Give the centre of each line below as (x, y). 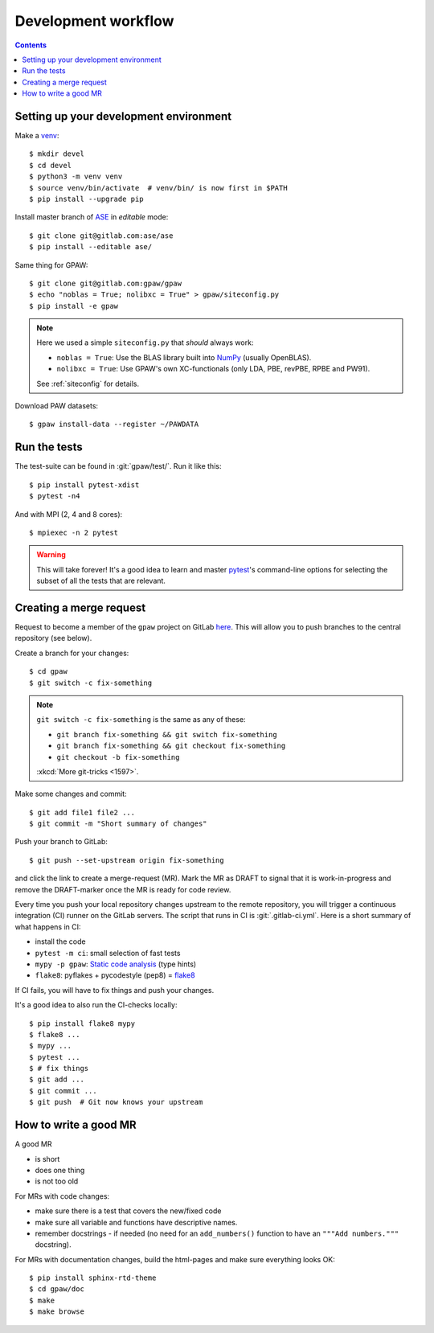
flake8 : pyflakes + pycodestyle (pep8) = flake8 (115, 975)
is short (47, 1159)
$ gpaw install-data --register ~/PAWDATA (114, 425)
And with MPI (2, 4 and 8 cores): (69, 514)
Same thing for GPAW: (51, 265)
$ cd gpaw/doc (57, 1289)
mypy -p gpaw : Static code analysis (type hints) (116, 964)
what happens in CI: (48, 927)
